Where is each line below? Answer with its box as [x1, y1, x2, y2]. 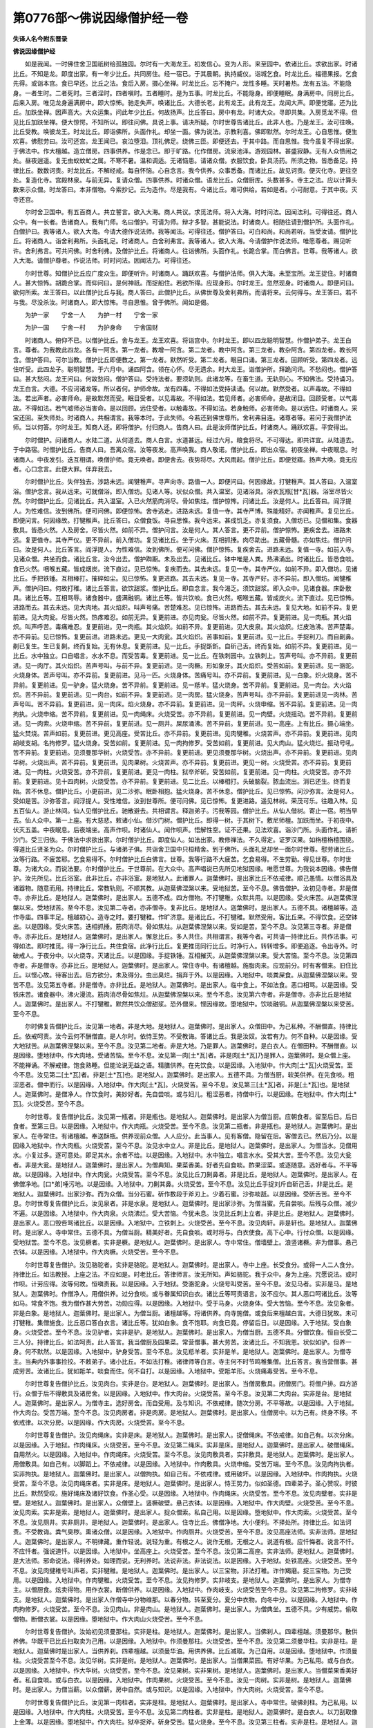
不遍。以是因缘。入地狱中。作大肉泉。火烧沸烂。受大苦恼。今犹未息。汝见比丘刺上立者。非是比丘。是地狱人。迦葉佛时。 [12, 1209, 358, 1217]
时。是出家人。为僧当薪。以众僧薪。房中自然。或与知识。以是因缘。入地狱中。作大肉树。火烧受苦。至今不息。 [12, 1685, 327, 1693]
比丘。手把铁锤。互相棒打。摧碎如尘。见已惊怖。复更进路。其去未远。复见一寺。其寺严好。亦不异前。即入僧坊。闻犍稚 [12, 574, 352, 583]
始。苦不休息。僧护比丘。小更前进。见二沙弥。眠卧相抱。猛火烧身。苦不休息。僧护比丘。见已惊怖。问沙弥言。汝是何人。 [12, 787, 358, 795]
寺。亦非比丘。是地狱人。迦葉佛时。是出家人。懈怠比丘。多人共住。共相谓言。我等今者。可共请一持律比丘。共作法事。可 [12, 932, 358, 940]
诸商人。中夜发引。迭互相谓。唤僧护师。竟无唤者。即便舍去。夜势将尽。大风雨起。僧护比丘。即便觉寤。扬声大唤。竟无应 [12, 455, 358, 463]
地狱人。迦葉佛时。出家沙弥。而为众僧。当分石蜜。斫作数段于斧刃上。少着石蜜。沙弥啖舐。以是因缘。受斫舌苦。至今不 [12, 1190, 352, 1198]
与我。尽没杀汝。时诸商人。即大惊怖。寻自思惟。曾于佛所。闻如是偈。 [12, 298, 213, 306]
